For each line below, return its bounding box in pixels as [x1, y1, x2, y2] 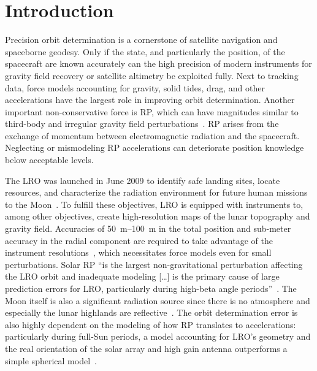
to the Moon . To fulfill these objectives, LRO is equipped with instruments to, [5, 197, 304, 210]
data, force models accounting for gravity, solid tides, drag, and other [5, 81, 265, 94]
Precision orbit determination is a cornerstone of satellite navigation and [5, 33, 278, 46]
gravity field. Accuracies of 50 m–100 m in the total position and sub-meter [5, 222, 291, 235]
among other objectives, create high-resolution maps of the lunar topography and [5, 210, 310, 223]
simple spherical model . [5, 354, 97, 367]
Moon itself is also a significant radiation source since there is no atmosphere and [5, 294, 310, 307]
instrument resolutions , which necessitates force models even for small [5, 246, 272, 259]
